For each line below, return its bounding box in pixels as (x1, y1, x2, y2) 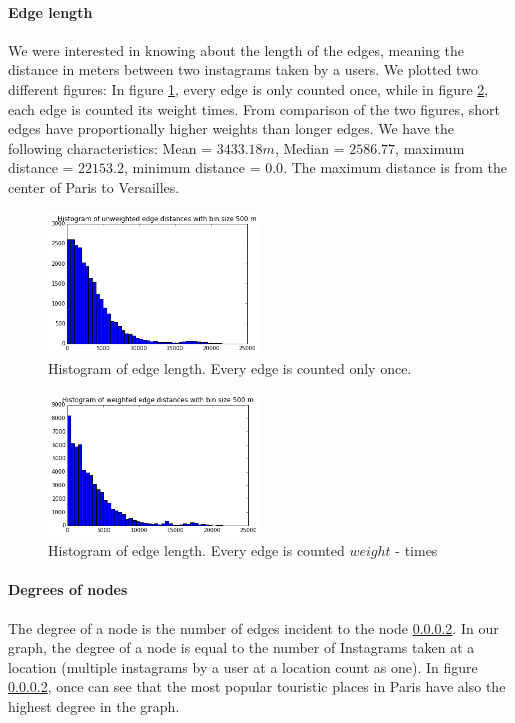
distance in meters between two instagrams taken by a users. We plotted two (8, 59, 478, 80)
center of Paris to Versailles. (8, 176, 180, 197)
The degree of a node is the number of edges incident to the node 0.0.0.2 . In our (8, 617, 499, 638)
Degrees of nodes (8, 579, 128, 600)
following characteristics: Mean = (8, 137, 213, 158)
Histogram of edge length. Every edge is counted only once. (48, 358, 412, 379)
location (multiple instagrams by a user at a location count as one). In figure (8, 656, 478, 677)
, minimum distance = (123, 157, 261, 178)
